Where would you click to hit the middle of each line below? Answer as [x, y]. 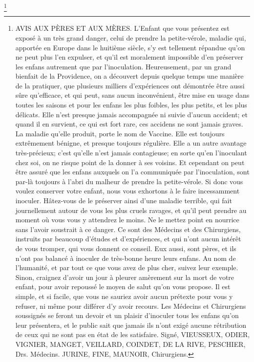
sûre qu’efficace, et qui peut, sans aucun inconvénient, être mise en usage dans [132, 95]
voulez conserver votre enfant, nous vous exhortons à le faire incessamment [127, 191]
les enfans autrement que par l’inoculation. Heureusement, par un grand [123, 66]
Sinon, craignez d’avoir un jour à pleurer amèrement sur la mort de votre [125, 277]
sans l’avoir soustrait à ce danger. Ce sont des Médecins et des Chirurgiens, [128, 229]
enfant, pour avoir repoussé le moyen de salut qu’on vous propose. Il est [123, 287]
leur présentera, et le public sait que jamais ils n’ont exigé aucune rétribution [131, 325]
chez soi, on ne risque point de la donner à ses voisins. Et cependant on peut [130, 162]
